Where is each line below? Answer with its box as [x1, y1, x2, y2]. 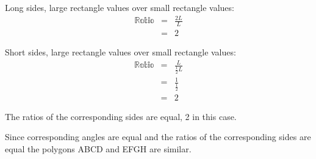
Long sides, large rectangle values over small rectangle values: [5, 1, 234, 13]
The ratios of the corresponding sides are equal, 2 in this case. [5, 110, 237, 122]
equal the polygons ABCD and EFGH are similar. [5, 143, 192, 155]
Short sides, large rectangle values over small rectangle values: [5, 46, 236, 58]
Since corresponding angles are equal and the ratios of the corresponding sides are [5, 130, 311, 143]
